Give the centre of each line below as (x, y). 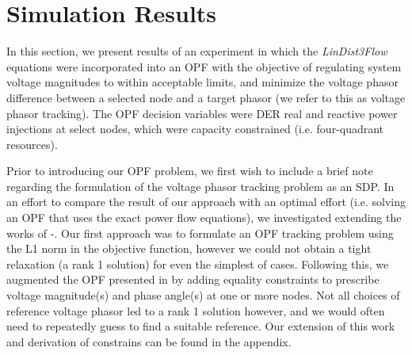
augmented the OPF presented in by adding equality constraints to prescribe (193, 279)
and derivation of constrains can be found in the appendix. (149, 341)
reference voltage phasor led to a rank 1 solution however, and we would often (196, 310)
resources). (32, 144)
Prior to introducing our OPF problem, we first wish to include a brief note (190, 171)
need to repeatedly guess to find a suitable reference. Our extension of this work (201, 326)
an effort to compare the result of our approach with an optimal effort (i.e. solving (206, 202)
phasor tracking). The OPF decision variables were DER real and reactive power (202, 113)
